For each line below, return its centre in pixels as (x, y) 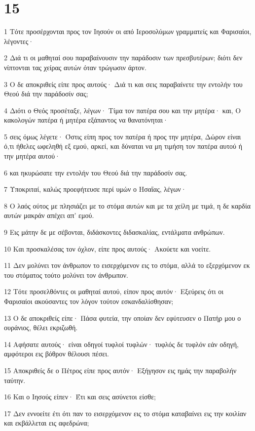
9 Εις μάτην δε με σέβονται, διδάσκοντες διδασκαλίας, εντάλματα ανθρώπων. (114, 232)
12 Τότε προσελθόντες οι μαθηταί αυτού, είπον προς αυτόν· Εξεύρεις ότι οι (114, 291)
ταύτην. (15, 380)
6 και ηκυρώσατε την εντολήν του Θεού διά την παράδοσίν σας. (96, 172)
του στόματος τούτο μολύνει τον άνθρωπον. (66, 275)
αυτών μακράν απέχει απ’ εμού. (49, 215)
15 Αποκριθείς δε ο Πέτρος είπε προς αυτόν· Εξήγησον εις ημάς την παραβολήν (120, 370)
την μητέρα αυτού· (32, 156)
